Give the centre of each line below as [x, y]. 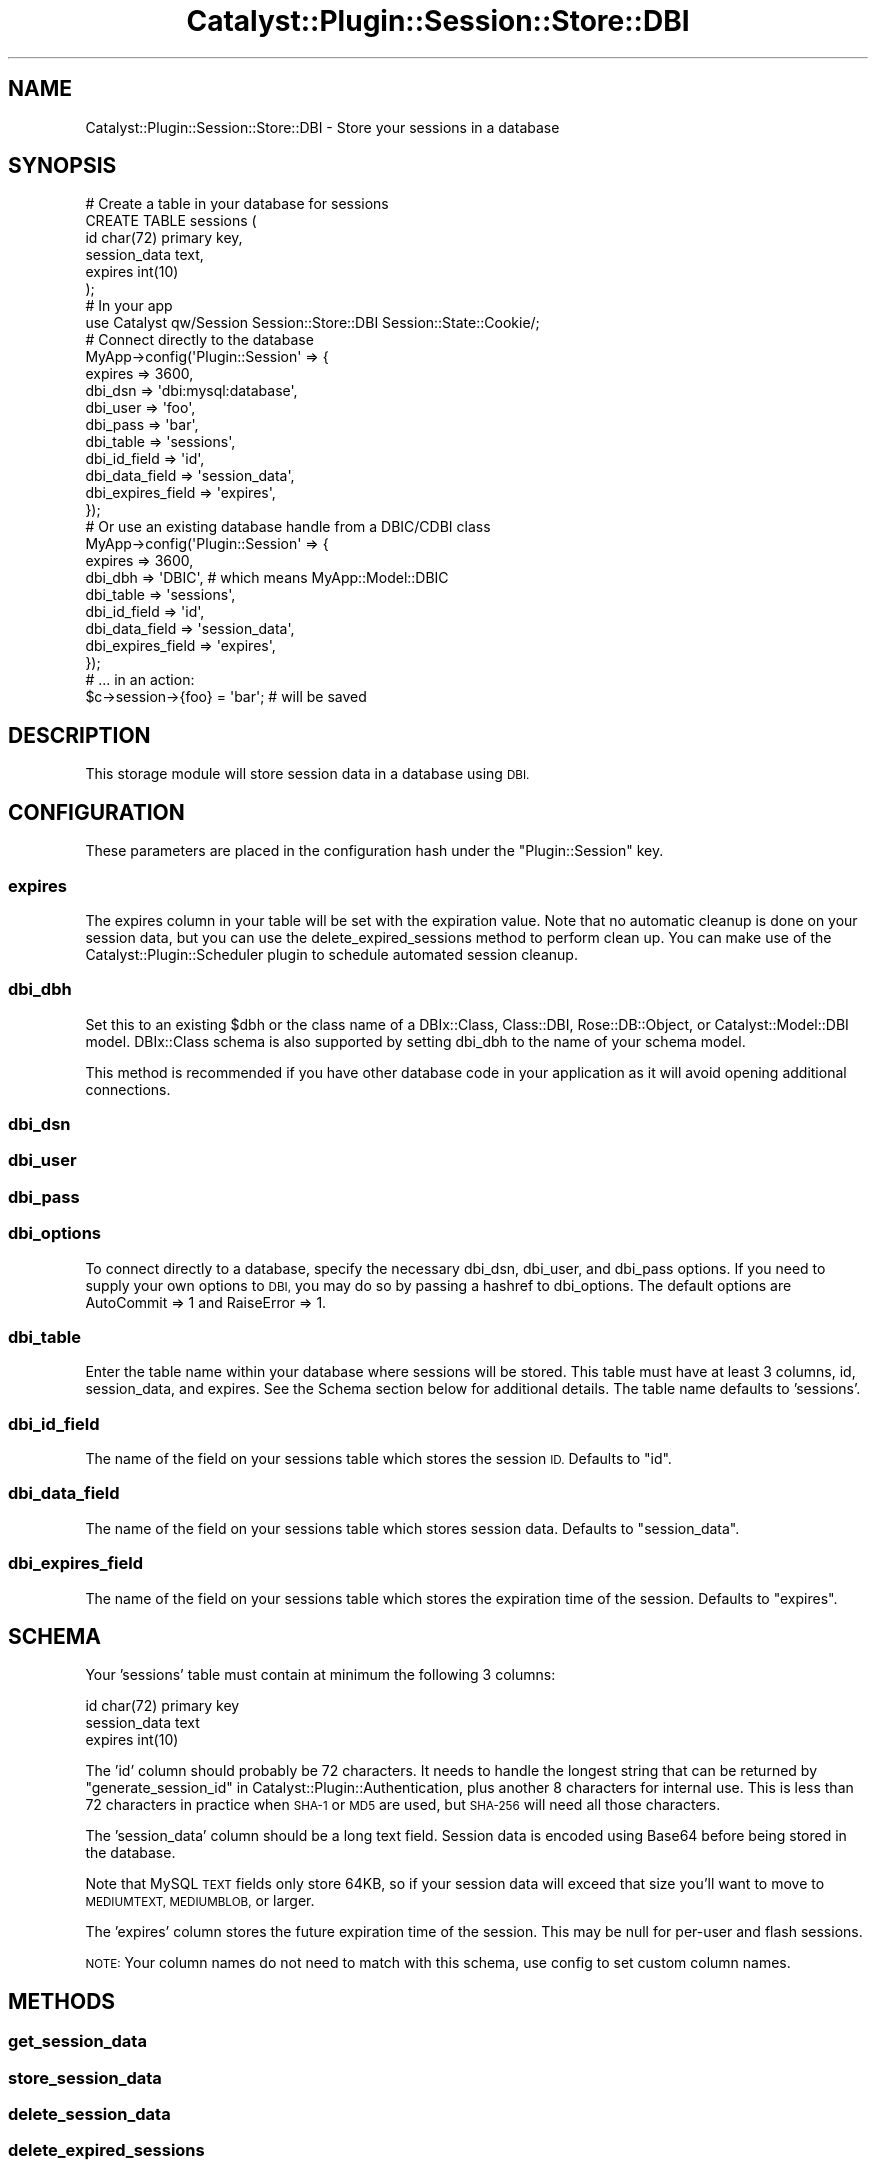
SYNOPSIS [62, 166]
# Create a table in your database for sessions [237, 204]
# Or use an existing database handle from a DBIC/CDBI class [288, 527]
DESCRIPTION [79, 735]
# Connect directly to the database [199, 340]
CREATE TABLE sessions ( [171, 221]
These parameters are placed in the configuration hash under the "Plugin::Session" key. [374, 851]
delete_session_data [89, 2113]
